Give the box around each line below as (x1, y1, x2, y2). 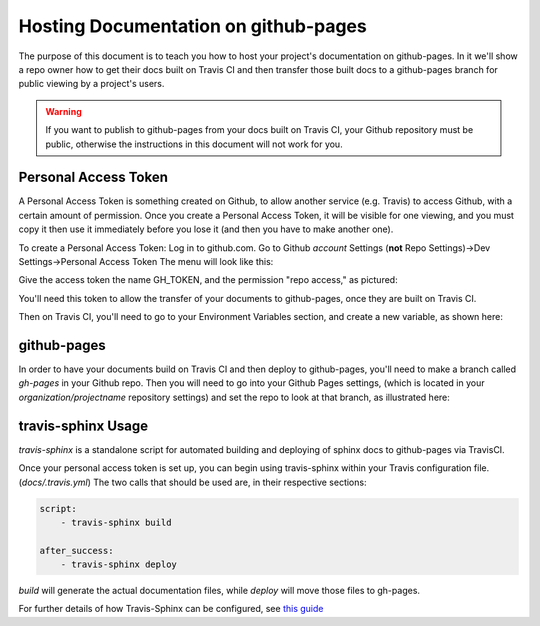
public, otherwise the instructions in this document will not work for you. (45, 138, 344, 150)
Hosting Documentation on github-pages (18, 15, 367, 37)
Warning (45, 105, 82, 117)
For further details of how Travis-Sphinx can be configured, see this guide (18, 603, 324, 615)
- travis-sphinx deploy (60, 559, 177, 570)
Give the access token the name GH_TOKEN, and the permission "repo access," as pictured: (18, 274, 399, 286)
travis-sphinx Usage (18, 417, 149, 434)
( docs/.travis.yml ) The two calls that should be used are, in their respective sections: (18, 476, 367, 488)
